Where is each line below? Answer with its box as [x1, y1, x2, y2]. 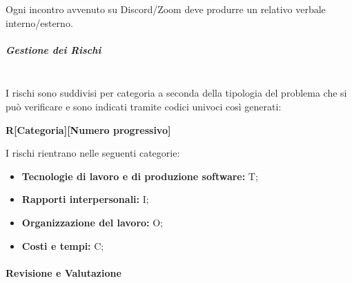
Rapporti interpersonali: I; [21, 192, 149, 206]
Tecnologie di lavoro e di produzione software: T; [21, 168, 258, 183]
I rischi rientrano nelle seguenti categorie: [6, 146, 180, 160]
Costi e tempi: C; [21, 238, 104, 253]
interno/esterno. [6, 15, 73, 30]
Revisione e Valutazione [6, 265, 121, 280]
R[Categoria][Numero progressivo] [6, 122, 171, 137]
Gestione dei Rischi [6, 42, 101, 57]
